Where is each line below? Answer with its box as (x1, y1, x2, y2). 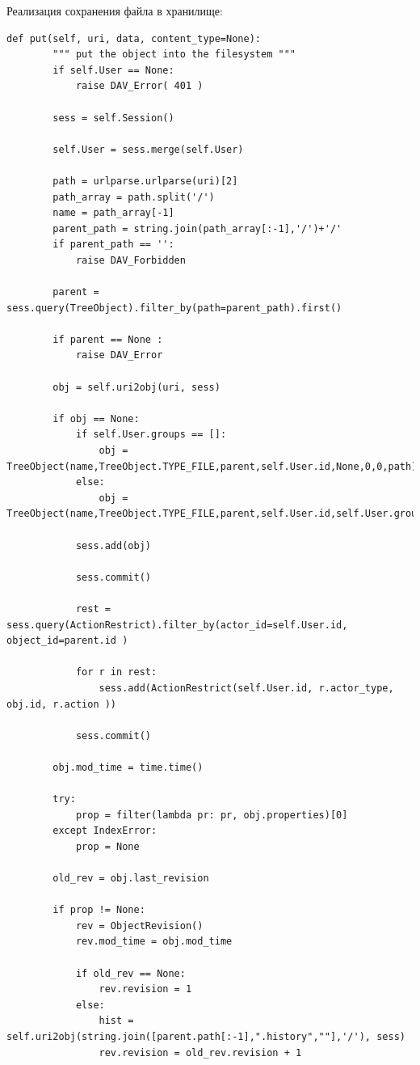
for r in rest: (75, 666, 157, 678)
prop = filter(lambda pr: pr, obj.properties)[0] (75, 809, 348, 821)
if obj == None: (52, 412, 140, 425)
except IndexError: (52, 825, 157, 837)
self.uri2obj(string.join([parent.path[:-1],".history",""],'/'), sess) (6, 1031, 405, 1042)
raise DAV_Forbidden (75, 254, 186, 266)
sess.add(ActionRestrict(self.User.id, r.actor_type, (99, 682, 394, 694)
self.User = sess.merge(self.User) (52, 143, 244, 155)
